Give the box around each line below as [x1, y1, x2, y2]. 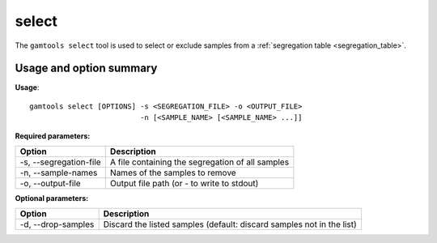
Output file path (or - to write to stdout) [109, 178, 259, 190]
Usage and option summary [15, 62, 158, 75]
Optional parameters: [15, 194, 89, 203]
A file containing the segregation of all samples [109, 156, 290, 168]
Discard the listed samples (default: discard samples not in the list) [103, 219, 357, 230]
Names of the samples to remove [109, 167, 236, 178]
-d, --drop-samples [19, 219, 95, 230]
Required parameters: [15, 130, 91, 141]
